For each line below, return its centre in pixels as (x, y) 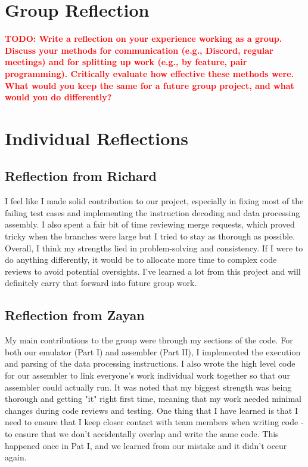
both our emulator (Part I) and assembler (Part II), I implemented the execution (153, 351)
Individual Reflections (97, 138)
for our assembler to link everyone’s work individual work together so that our (147, 375)
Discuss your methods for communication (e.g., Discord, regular (139, 50)
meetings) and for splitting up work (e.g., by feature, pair (126, 62)
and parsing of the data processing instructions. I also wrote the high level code (150, 363)
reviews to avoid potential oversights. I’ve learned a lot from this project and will (153, 271)
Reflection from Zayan (75, 315)
